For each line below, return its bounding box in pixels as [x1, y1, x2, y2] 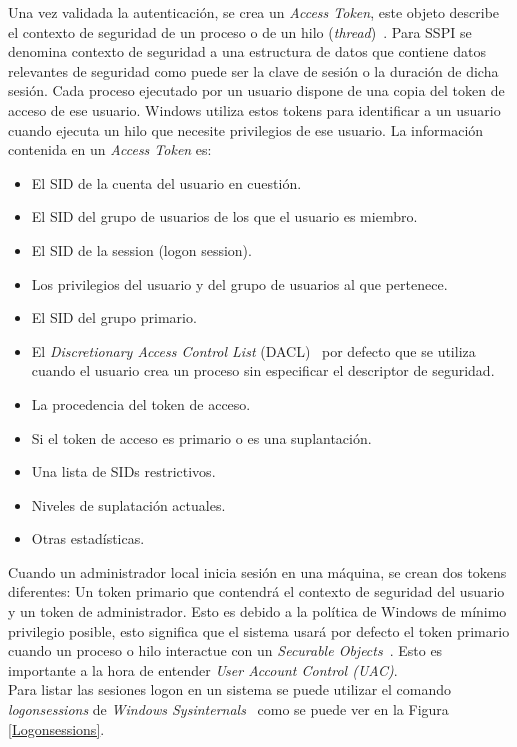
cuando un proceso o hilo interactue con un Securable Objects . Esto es [8, 640, 443, 661]
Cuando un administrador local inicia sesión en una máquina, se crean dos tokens [8, 561, 507, 582]
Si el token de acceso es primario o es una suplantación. [31, 427, 372, 448]
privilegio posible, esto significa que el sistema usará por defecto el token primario [8, 620, 510, 641]
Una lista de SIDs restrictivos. [31, 461, 216, 482]
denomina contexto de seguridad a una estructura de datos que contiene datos [8, 41, 486, 62]
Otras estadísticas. [31, 528, 145, 549]
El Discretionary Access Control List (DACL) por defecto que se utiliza [31, 340, 476, 361]
